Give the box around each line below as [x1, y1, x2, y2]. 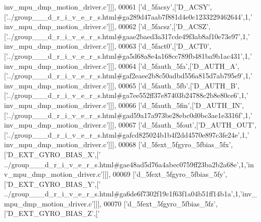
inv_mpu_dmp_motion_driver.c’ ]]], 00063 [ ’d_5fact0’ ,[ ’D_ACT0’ [4, 41, 209, 51]
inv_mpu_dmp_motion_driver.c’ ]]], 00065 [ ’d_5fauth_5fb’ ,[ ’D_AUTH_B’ [4, 80, 237, 90]
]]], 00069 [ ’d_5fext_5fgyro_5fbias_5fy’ [102, 169, 225, 179]
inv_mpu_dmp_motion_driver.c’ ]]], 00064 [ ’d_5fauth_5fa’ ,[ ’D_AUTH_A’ [4, 60, 237, 71]
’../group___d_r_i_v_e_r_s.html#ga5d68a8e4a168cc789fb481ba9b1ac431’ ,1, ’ [6, 50, 252, 61]
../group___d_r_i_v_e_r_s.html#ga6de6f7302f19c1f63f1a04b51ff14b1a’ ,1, [4, 188, 240, 199]
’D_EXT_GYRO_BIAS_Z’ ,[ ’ [6, 208, 100, 218]
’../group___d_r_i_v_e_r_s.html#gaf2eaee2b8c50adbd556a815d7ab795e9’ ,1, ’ [6, 70, 252, 81]
